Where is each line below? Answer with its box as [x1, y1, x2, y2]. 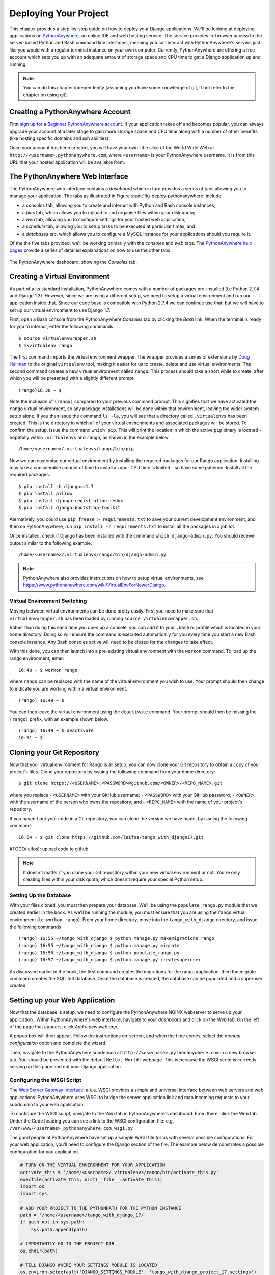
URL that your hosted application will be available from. [9, 159, 125, 165]
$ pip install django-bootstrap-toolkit [18, 505, 121, 511]
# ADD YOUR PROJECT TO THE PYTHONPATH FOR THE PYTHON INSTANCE [20, 1205, 182, 1211]
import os [20, 1184, 45, 1189]
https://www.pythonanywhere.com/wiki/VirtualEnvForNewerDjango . [23, 582, 166, 589]
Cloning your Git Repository [9, 748, 99, 757]
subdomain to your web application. [9, 1101, 85, 1107]
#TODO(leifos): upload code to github [9, 846, 89, 852]
